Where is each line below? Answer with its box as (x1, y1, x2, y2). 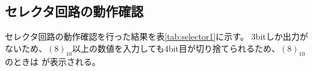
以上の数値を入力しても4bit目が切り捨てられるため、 (72, 42, 280, 54)
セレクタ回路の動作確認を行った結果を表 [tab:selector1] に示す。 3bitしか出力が (5, 30, 308, 43)
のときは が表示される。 (5, 55, 101, 67)
